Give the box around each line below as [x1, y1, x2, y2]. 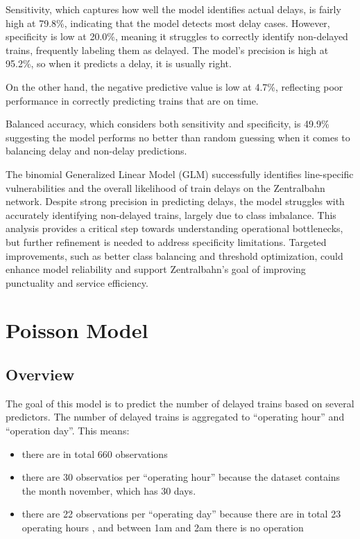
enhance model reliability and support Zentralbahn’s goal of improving [6, 262, 306, 276]
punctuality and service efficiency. [6, 275, 148, 290]
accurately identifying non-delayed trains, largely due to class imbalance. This [6, 207, 336, 222]
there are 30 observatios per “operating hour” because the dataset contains [22, 470, 341, 484]
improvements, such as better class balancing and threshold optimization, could [6, 248, 343, 263]
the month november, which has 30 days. [22, 483, 196, 497]
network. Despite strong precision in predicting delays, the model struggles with [6, 194, 345, 209]
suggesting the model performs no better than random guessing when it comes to [6, 130, 350, 144]
